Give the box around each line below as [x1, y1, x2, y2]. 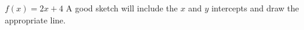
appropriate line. [5, 13, 66, 26]
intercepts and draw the [211, 2, 299, 14]
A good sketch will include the [65, 2, 178, 14]
